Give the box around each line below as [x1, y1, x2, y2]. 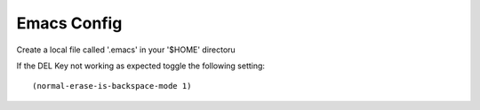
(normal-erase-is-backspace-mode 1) [32, 81, 192, 91]
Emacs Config [16, 13, 123, 33]
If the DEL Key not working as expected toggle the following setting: [16, 60, 266, 71]
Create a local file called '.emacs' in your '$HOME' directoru [16, 44, 236, 55]
